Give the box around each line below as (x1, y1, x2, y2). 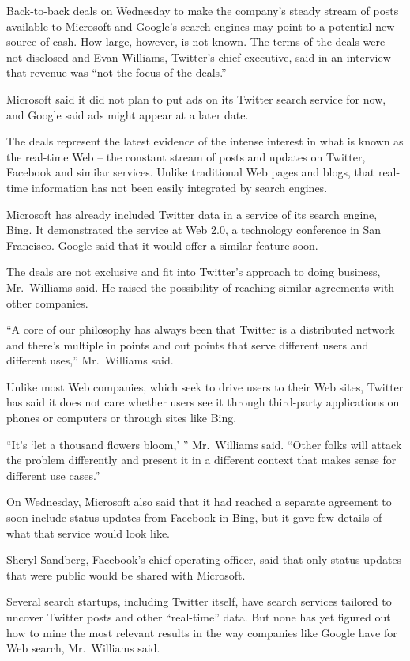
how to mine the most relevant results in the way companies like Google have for (6, 624, 397, 640)
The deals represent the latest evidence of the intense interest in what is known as (6, 133, 404, 149)
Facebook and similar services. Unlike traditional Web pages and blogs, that (6, 164, 375, 180)
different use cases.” (6, 466, 100, 483)
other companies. (6, 294, 88, 311)
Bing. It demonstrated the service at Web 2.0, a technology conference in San (6, 221, 382, 238)
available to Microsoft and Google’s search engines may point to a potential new (6, 17, 395, 34)
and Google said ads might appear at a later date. (6, 106, 249, 123)
